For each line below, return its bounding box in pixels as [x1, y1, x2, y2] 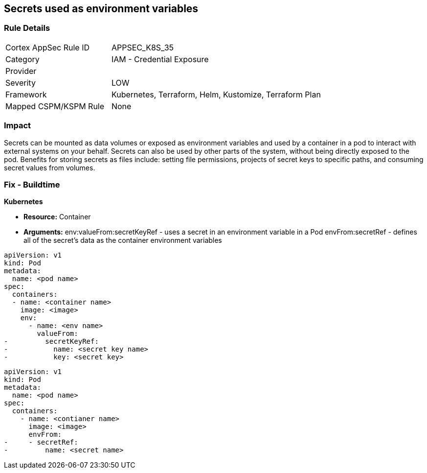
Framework [5, 89, 47, 99]
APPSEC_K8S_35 [111, 42, 174, 52]
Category [5, 54, 40, 64]
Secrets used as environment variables [4, 2, 199, 15]
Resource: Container [23, 213, 91, 221]
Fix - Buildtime [4, 179, 60, 189]
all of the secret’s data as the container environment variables [23, 236, 222, 245]
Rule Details [4, 23, 50, 33]
